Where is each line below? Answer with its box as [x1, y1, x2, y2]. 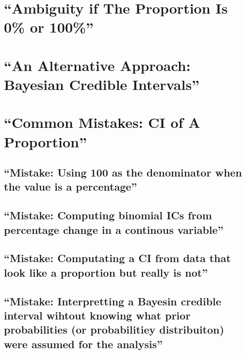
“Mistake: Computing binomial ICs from [4, 208, 212, 223]
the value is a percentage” [4, 179, 137, 194]
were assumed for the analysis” [4, 336, 163, 351]
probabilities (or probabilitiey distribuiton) [4, 322, 224, 337]
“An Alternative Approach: [4, 55, 191, 75]
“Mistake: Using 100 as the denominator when [4, 165, 242, 180]
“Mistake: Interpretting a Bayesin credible [4, 293, 221, 308]
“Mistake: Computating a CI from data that [4, 250, 231, 265]
